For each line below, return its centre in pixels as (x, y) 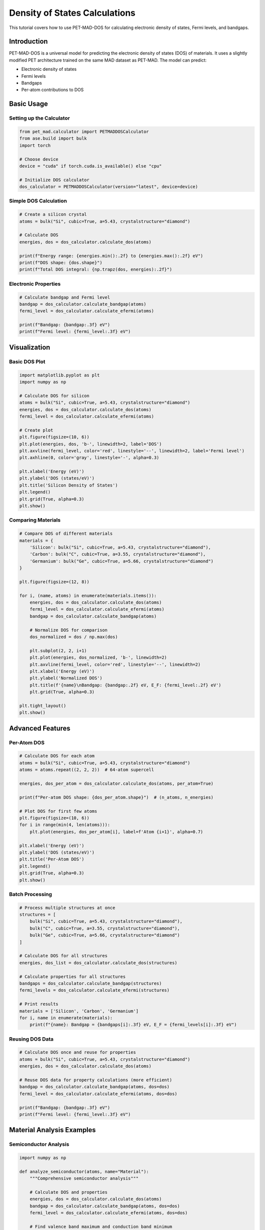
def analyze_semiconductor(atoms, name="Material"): (84, 1171)
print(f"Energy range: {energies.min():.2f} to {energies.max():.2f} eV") (111, 256)
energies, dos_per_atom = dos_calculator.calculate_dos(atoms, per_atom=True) (116, 784)
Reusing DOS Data (31, 1039)
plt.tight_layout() (43, 706)
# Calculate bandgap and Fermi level (65, 297)
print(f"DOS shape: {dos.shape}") (61, 262)
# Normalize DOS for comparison (69, 630)
